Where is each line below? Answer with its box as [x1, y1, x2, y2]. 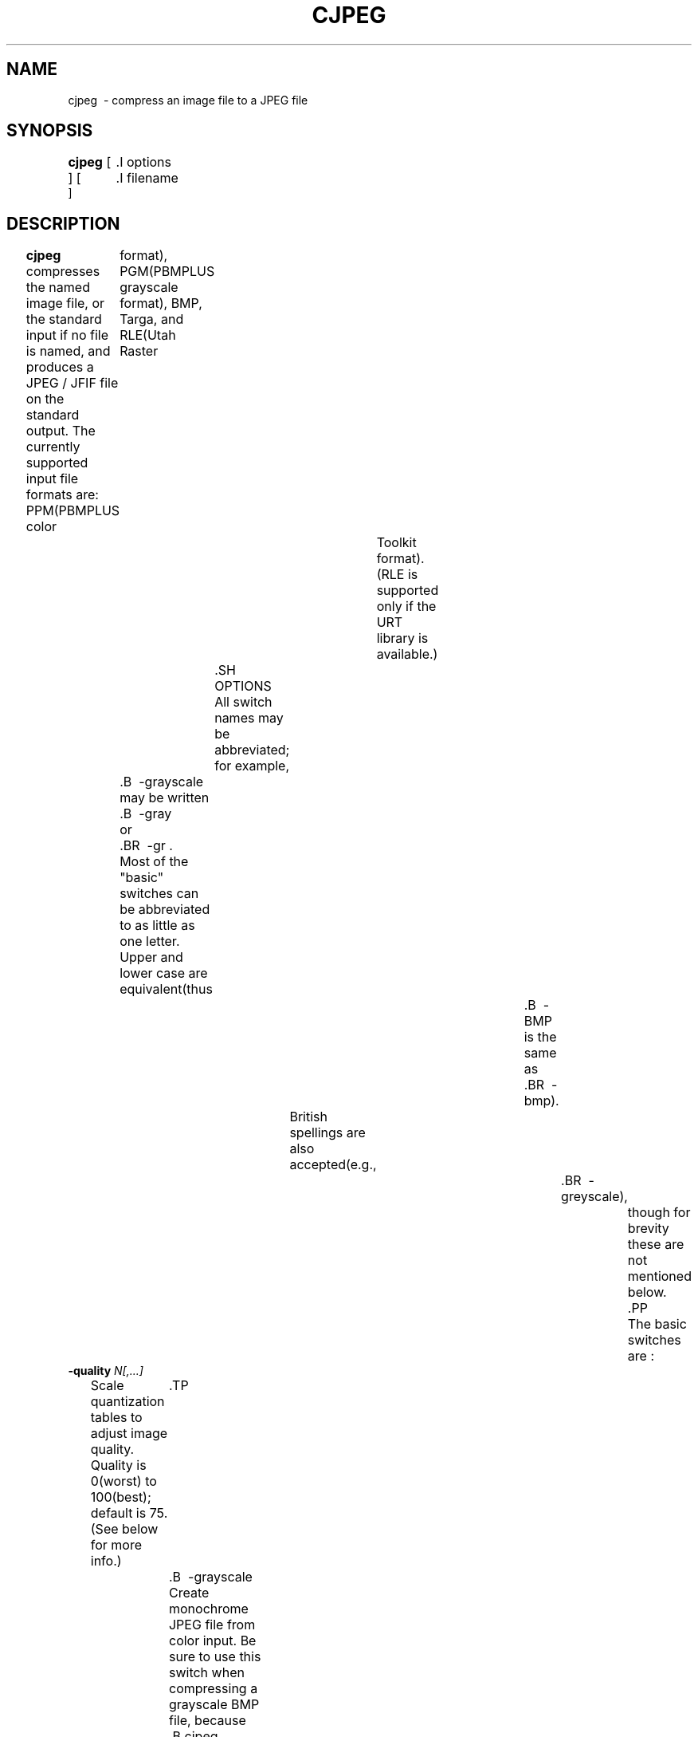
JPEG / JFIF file [25, 375, 119, 392]
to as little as [120, 917, 195, 934]
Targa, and [120, 311, 184, 328]
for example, [214, 758, 290, 774]
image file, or [25, 295, 105, 312]
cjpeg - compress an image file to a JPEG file [68, 93, 308, 107]
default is [90, 1505, 147, 1522]
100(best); [90, 1489, 151, 1506]
